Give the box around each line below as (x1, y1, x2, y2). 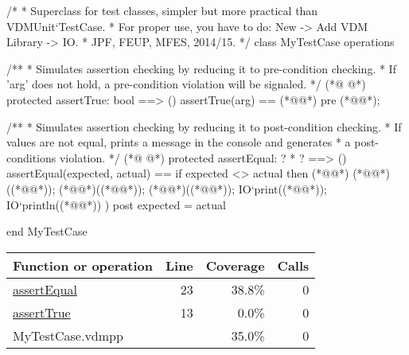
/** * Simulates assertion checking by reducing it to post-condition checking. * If (6, 118, 402, 135)
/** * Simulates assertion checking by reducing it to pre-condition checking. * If (6, 60, 396, 76)
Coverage (205, 256, 265, 275)
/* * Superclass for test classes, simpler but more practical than (6, 2, 318, 18)
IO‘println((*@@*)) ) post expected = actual (6, 196, 226, 213)
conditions (6, 149, 56, 166)
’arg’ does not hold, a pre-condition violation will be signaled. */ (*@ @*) (6, 76, 366, 92)
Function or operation (13, 256, 153, 275)
